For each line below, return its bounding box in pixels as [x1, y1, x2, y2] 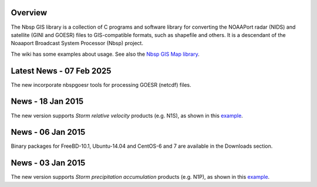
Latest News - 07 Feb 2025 [11, 66, 112, 76]
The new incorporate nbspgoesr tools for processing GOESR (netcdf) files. [11, 81, 191, 88]
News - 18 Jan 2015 [11, 97, 84, 107]
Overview [11, 8, 48, 18]
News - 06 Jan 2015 [11, 127, 86, 137]
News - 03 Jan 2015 [11, 158, 86, 168]
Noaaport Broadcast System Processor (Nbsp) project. [11, 40, 144, 47]
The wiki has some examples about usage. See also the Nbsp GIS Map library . [11, 50, 200, 57]
